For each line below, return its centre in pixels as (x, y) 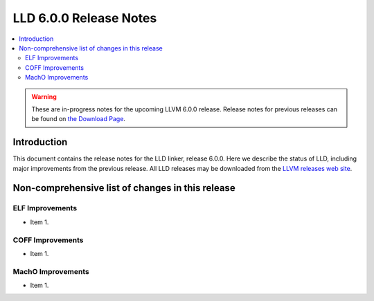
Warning (44, 96)
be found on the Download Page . (79, 119)
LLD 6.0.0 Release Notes (85, 18)
